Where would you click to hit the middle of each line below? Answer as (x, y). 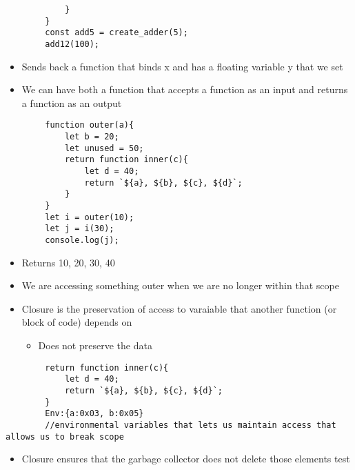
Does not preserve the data (95, 345)
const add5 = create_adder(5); (116, 33)
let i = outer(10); (90, 217)
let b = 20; (92, 137)
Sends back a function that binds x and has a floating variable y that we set (182, 66)
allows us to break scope (65, 437)
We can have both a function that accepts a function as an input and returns (185, 89)
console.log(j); (82, 240)
